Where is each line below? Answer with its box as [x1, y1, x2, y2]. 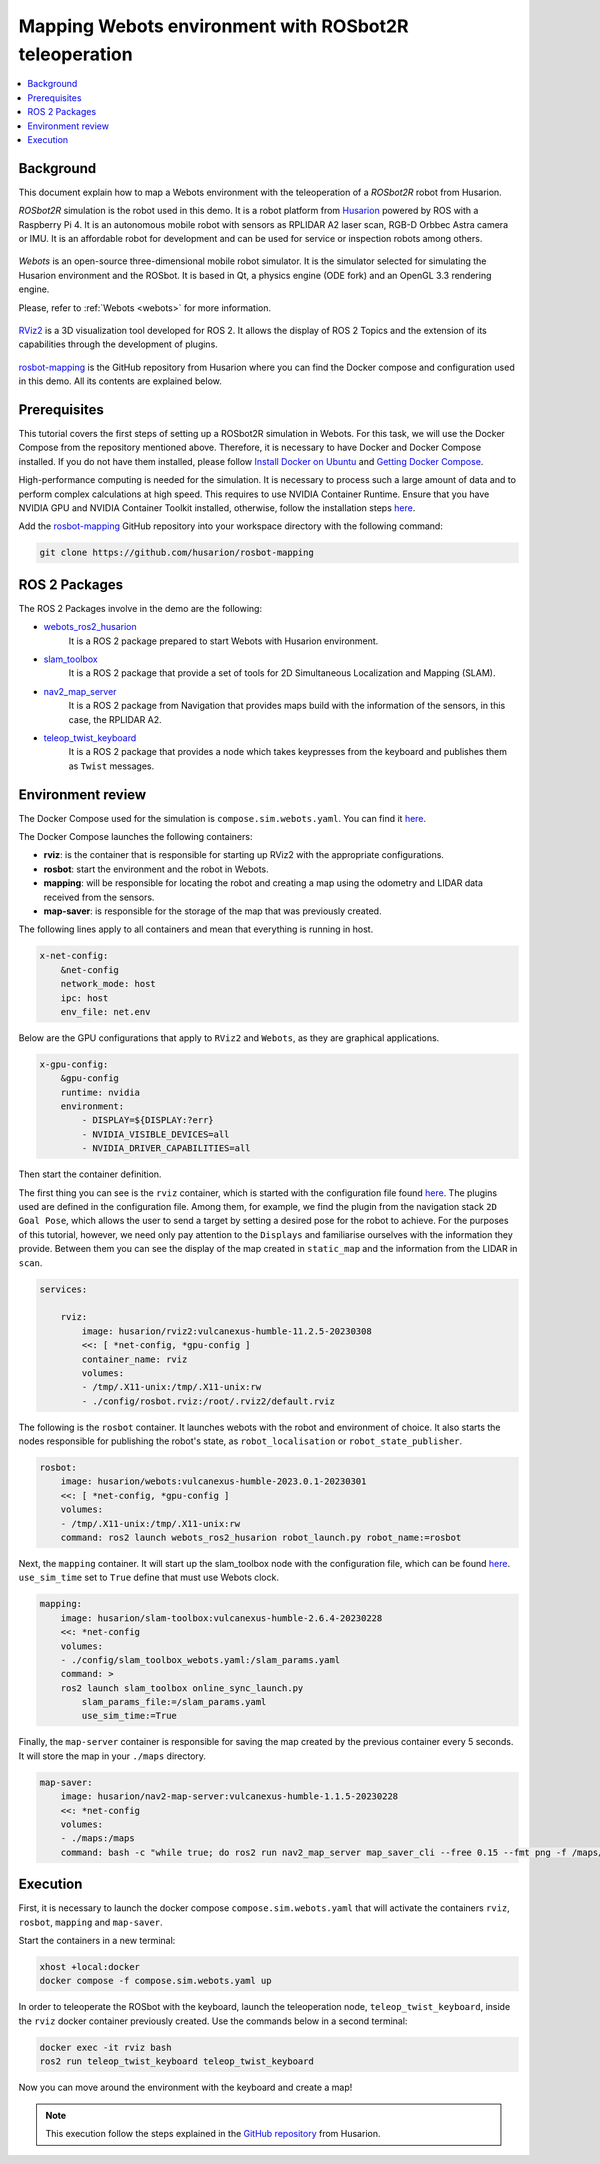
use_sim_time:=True [81, 1710, 177, 1722]
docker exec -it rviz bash [39, 2041, 172, 2053]
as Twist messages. [68, 760, 155, 772]
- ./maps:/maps [60, 1833, 135, 1844]
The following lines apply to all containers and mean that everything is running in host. [18, 923, 374, 935]
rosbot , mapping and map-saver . [18, 1916, 164, 1928]
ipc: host [60, 992, 109, 1004]
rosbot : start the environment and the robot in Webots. [43, 863, 269, 875]
